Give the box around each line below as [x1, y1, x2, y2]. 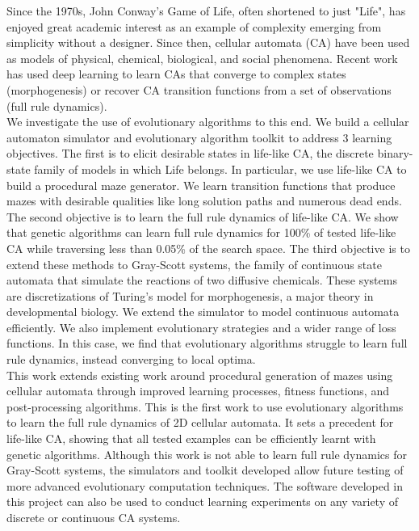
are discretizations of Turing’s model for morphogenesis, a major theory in [6, 287, 374, 304]
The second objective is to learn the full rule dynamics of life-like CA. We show [6, 208, 399, 225]
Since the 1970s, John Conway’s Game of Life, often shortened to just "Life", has [6, 2, 406, 19]
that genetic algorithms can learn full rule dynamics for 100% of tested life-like [6, 224, 396, 241]
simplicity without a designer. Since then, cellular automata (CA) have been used [6, 34, 410, 51]
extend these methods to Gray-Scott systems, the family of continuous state [6, 255, 382, 272]
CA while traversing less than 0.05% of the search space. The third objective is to [6, 239, 410, 256]
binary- [377, 145, 413, 162]
